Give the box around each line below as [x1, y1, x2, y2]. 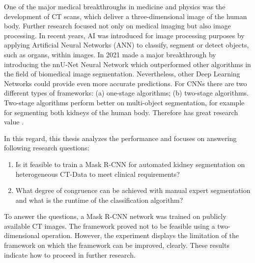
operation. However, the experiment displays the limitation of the [42, 230, 239, 240]
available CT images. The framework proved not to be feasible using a [4, 220, 215, 231]
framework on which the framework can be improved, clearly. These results [4, 240, 229, 250]
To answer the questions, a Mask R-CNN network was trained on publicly [4, 211, 227, 221]
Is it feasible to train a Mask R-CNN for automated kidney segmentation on [15, 159, 245, 169]
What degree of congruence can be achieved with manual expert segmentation [15, 185, 251, 195]
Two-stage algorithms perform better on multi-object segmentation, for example [4, 97, 245, 107]
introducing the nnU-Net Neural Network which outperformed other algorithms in [4, 59, 251, 69]
